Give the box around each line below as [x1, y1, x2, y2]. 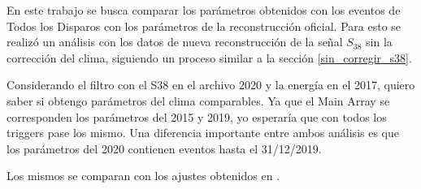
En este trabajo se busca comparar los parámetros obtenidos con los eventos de [7, 2, 401, 18]
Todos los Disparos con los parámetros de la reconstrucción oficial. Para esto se [7, 17, 401, 34]
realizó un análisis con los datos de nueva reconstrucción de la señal [7, 33, 343, 50]
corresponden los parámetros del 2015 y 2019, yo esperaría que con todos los [7, 108, 387, 125]
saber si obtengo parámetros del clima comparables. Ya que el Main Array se [7, 92, 390, 109]
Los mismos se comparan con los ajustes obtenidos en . [7, 167, 280, 184]
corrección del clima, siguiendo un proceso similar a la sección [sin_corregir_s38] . [7, 49, 412, 66]
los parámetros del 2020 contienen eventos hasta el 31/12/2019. [7, 140, 322, 157]
